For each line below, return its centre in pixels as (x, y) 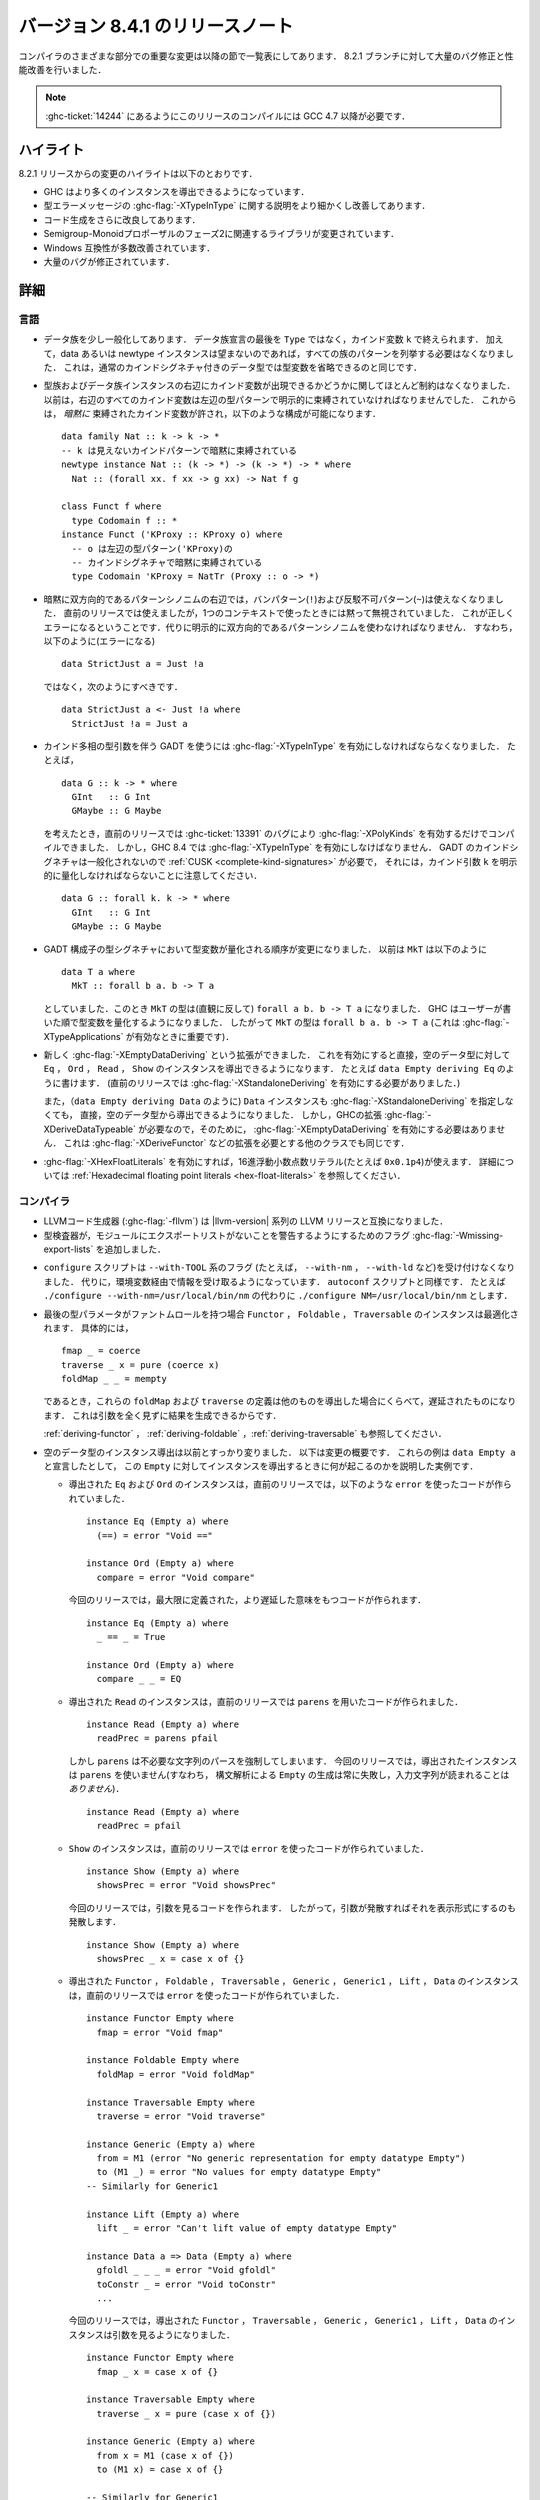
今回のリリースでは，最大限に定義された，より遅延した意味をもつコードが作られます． (247, 1600)
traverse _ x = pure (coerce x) (140, 1364)
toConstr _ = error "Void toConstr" (186, 2284)
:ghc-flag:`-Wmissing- (457, 1235)
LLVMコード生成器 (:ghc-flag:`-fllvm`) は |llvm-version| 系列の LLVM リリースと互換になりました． (246, 1221)
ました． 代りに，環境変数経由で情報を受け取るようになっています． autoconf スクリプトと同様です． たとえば (274, 1281)
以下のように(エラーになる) (99, 641)
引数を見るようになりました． (173, 2334)
